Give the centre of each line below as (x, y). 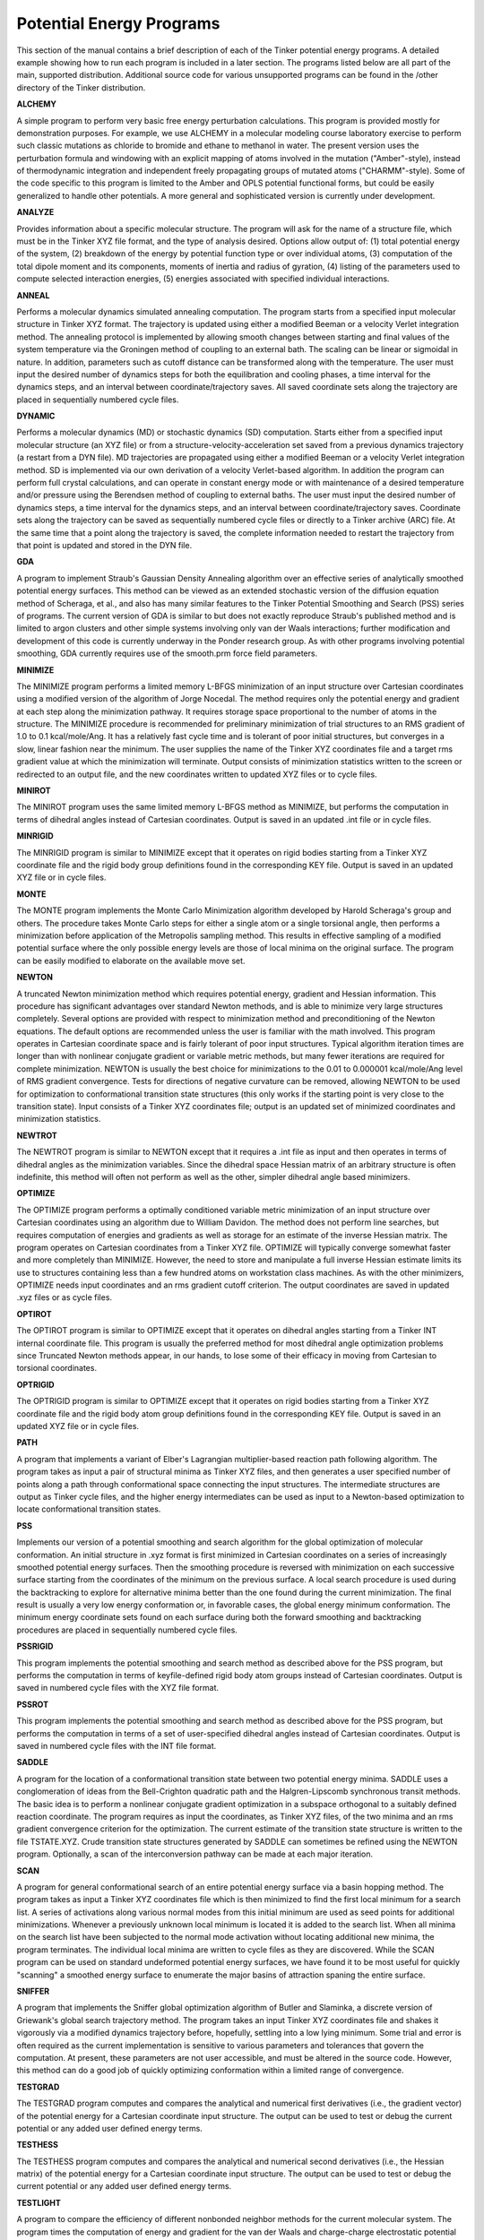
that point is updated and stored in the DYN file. (104, 545)
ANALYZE (35, 212)
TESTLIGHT (39, 2202)
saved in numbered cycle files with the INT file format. (117, 1745)
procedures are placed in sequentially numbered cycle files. (127, 1630)
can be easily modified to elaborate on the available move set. (131, 961)
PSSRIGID (35, 1646)
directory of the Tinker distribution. (81, 87)
